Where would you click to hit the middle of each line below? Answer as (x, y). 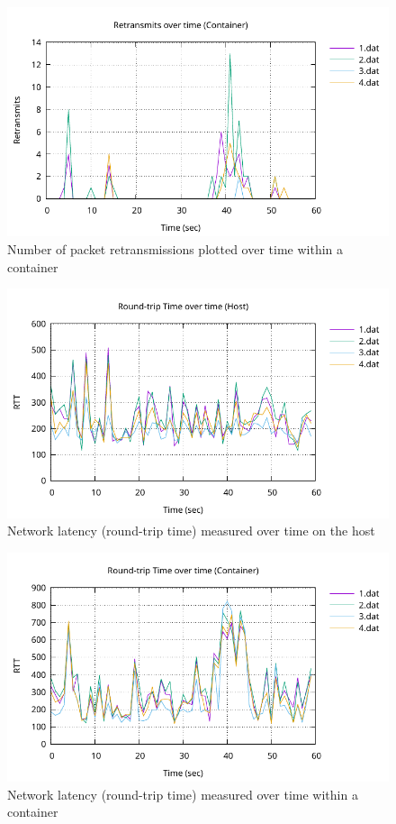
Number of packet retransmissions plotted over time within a (175, 248)
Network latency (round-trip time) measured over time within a (183, 794)
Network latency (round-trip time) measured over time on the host (191, 531)
